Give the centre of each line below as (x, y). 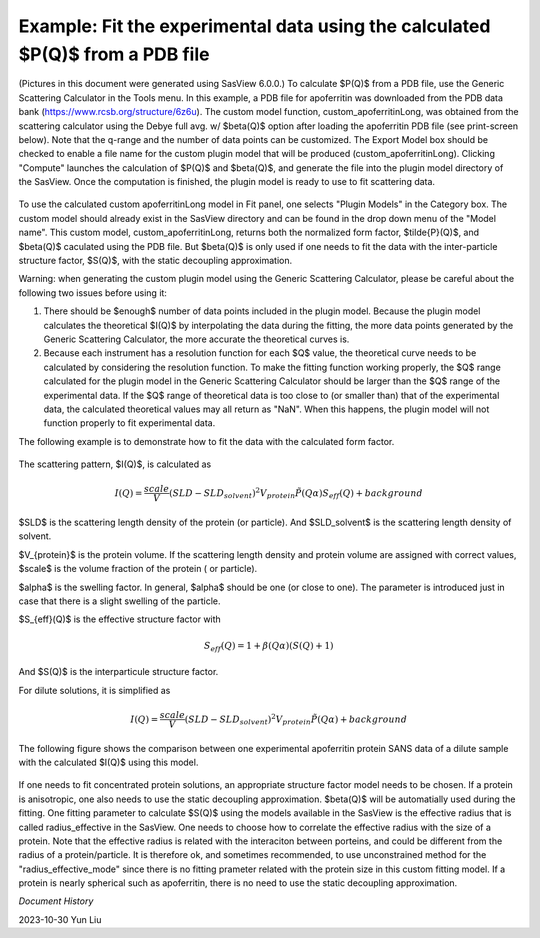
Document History (56, 901)
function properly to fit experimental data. (129, 423)
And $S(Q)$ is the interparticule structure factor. (118, 672)
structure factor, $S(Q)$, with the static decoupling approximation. (155, 261)
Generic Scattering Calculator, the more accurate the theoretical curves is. (196, 339)
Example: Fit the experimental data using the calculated (254, 26)
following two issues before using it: (92, 292)
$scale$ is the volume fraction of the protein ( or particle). (138, 569)
